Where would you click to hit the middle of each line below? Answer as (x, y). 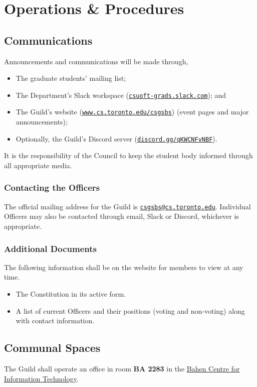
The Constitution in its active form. (71, 293)
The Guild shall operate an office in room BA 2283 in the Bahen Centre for (122, 368)
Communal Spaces (52, 348)
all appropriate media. (38, 165)
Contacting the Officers (52, 187)
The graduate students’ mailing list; (71, 78)
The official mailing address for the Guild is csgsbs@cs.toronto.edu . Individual (127, 206)
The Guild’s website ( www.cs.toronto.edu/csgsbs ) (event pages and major (132, 112)
